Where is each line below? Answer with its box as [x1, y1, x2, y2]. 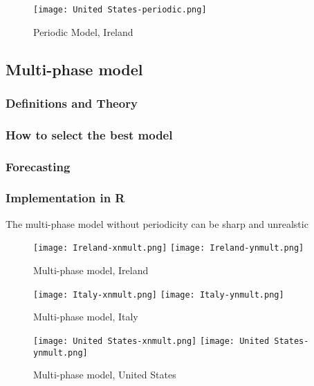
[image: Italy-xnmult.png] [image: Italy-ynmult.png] [33, 289, 284, 300]
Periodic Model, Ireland [33, 24, 133, 39]
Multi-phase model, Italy [33, 309, 138, 324]
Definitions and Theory [6, 94, 138, 111]
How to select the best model [6, 126, 173, 143]
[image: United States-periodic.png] [33, 5, 207, 15]
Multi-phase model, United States [33, 367, 176, 382]
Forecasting [6, 157, 71, 175]
